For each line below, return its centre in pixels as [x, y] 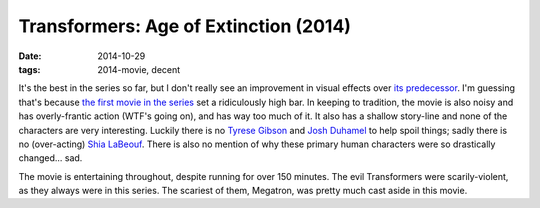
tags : [29, 69]
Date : [30, 56]
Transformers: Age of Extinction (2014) [185, 26]
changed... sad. [50, 158]
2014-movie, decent [139, 69]
